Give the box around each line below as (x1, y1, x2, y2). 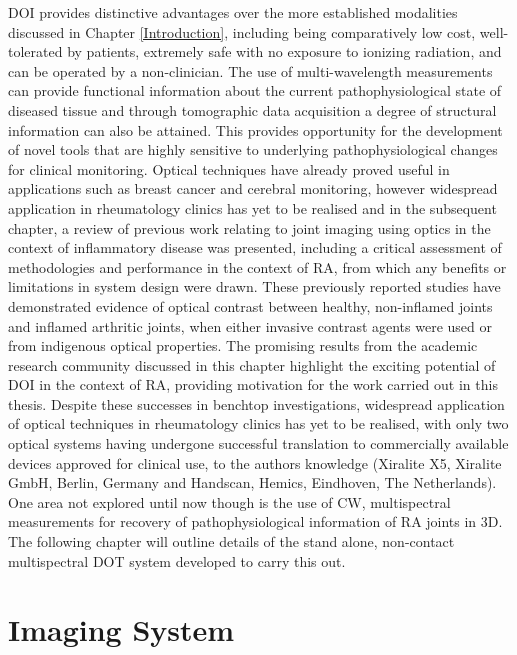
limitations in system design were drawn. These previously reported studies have (8, 276, 501, 297)
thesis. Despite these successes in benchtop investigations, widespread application (8, 393, 505, 414)
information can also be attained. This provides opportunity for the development (8, 119, 503, 140)
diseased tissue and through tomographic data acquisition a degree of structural (8, 99, 497, 120)
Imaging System (8, 609, 235, 650)
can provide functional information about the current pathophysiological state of (8, 80, 502, 101)
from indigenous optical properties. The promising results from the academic (8, 335, 478, 356)
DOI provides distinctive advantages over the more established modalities (8, 2, 458, 22)
